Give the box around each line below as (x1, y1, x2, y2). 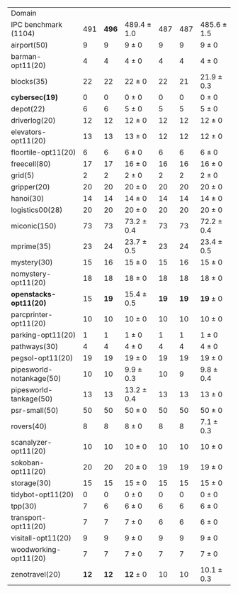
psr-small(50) (11, 406, 59, 415)
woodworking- (11, 545, 62, 554)
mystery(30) (11, 257, 53, 267)
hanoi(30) (11, 194, 45, 203)
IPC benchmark (11, 20, 62, 29)
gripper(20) (11, 182, 51, 192)
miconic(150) (11, 221, 57, 231)
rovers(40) (11, 421, 47, 431)
